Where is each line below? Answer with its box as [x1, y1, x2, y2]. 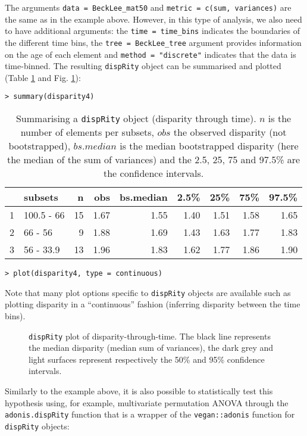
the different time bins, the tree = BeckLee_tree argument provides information [5, 36, 302, 48]
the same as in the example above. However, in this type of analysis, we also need [5, 13, 302, 25]
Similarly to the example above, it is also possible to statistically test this [5, 385, 273, 397]
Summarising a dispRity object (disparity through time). [15, 111, 256, 126]
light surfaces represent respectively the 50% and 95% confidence [29, 353, 265, 365]
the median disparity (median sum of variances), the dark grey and [29, 341, 274, 354]
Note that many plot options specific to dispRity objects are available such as [5, 286, 291, 298]
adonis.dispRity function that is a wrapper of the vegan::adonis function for [5, 408, 295, 421]
